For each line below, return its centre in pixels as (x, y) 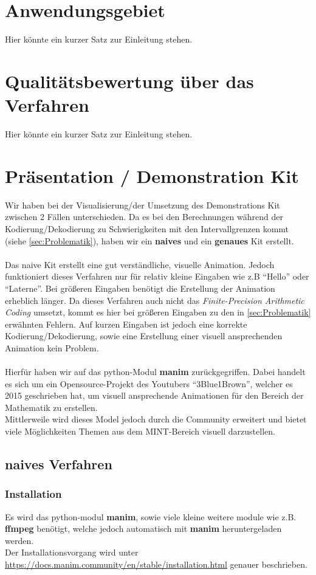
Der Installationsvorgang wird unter (72, 552)
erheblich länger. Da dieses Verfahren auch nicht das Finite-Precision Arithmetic (155, 300)
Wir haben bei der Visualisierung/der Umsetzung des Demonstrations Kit (143, 205)
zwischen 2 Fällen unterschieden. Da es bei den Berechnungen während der (144, 217)
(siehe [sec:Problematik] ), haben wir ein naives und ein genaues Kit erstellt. (149, 240)
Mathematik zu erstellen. (51, 407)
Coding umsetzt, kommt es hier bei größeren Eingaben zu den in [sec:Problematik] (158, 312)
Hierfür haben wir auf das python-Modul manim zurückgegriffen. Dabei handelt (155, 372)
